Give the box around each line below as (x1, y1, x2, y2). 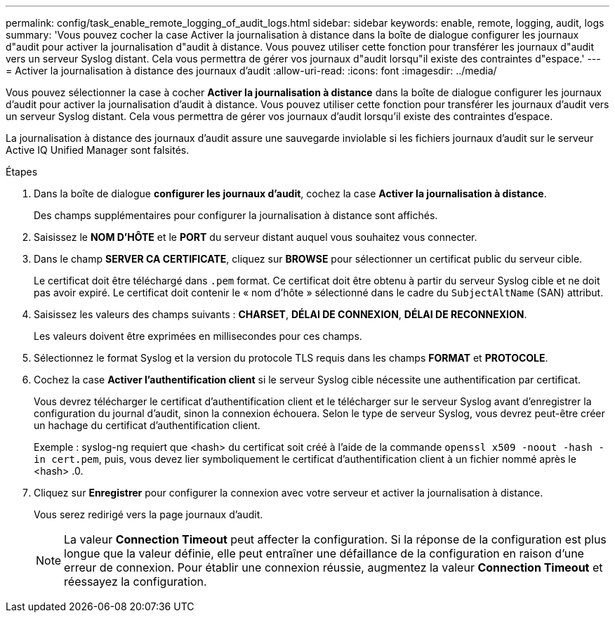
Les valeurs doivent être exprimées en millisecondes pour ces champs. (34, 330, 362, 342)
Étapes (6, 166, 38, 178)
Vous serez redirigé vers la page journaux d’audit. (34, 508, 263, 520)
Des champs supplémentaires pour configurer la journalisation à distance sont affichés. (34, 209, 438, 221)
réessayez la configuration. (64, 574, 207, 589)
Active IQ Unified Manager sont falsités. (6, 144, 190, 156)
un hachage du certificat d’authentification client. (34, 419, 260, 431)
